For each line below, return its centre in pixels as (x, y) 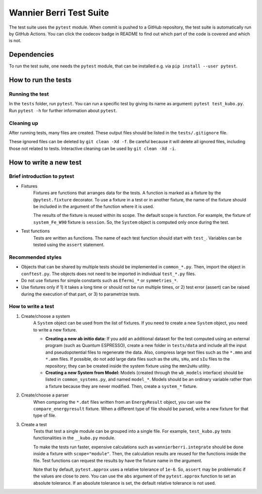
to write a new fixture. (55, 329)
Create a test (34, 424)
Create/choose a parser (45, 395)
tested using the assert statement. (69, 245)
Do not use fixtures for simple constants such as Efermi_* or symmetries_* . (99, 280)
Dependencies (32, 55)
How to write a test (32, 307)
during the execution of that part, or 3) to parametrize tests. (81, 294)
